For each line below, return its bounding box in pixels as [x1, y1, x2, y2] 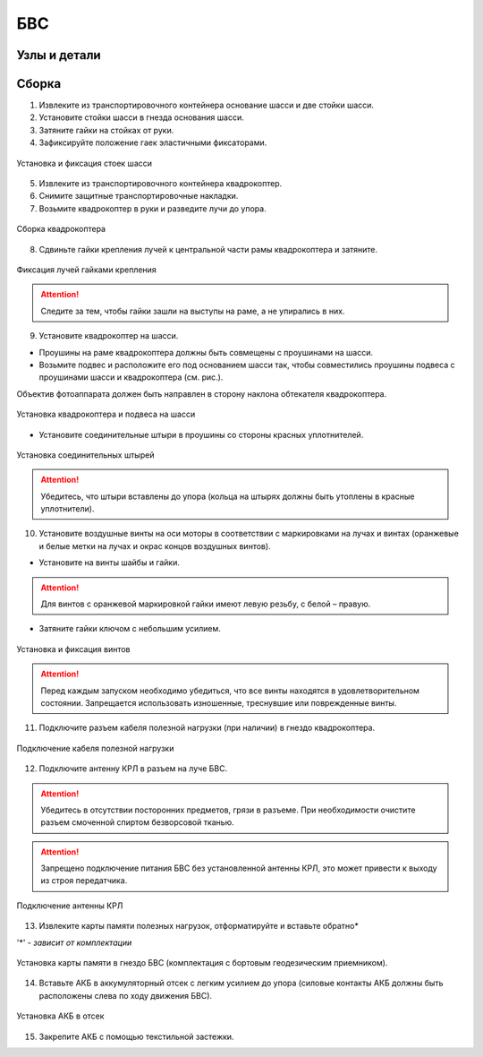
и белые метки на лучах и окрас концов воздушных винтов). [38, 540, 272, 551]
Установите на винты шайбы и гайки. [38, 557, 181, 568]
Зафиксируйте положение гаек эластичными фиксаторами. [38, 137, 267, 148]
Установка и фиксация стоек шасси [16, 158, 152, 168]
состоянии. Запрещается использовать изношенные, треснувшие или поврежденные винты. [40, 697, 397, 708]
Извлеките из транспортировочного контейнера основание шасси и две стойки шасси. [38, 99, 375, 111]
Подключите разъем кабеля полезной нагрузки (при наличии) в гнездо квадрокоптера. [38, 722, 376, 734]
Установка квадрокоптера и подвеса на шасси [16, 408, 196, 420]
